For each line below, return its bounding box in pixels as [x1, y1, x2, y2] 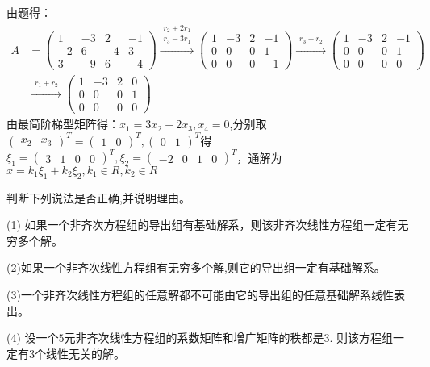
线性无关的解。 [45, 344, 125, 361]
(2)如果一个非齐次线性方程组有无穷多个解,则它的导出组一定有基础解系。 [6, 259, 386, 276]
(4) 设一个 [6, 329, 59, 346]
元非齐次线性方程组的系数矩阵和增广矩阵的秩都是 [64, 329, 324, 346]
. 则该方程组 [329, 329, 394, 346]
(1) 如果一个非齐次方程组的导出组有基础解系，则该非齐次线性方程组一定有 [6, 216, 398, 233]
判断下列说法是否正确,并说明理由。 [6, 189, 190, 206]
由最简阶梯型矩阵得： [6, 115, 119, 132]
